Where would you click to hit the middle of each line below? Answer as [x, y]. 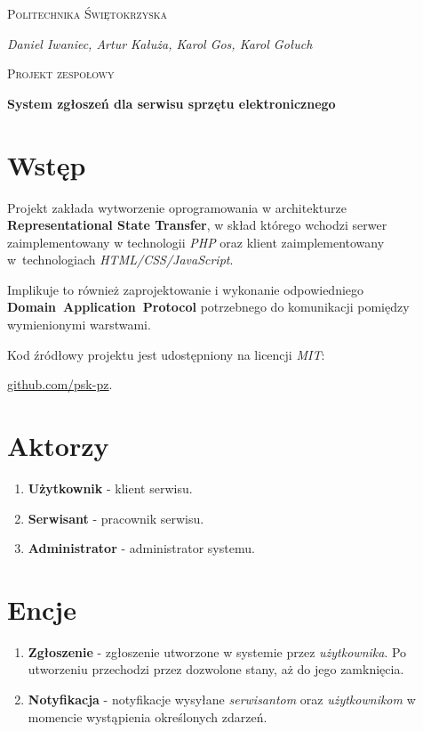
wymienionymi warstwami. [79, 325]
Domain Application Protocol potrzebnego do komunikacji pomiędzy [208, 307]
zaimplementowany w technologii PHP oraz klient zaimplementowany [196, 242]
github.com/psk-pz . [60, 384]
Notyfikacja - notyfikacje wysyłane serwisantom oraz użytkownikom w [222, 699]
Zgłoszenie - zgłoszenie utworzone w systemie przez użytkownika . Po [217, 651]
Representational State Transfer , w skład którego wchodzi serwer [197, 225]
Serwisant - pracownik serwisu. [116, 518]
